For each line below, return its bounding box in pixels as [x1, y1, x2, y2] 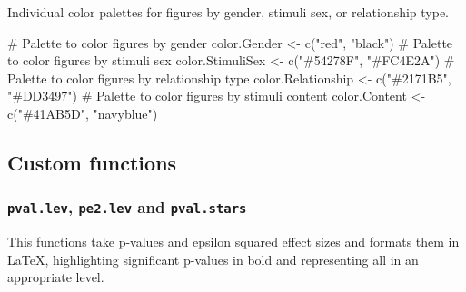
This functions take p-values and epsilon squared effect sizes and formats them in [7, 232, 460, 251]
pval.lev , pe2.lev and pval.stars [7, 196, 247, 219]
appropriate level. [7, 268, 104, 287]
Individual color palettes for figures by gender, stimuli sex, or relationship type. [7, 3, 449, 21]
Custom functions [7, 148, 177, 176]
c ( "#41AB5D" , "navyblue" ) [7, 103, 158, 122]
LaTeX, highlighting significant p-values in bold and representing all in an [7, 249, 419, 268]
